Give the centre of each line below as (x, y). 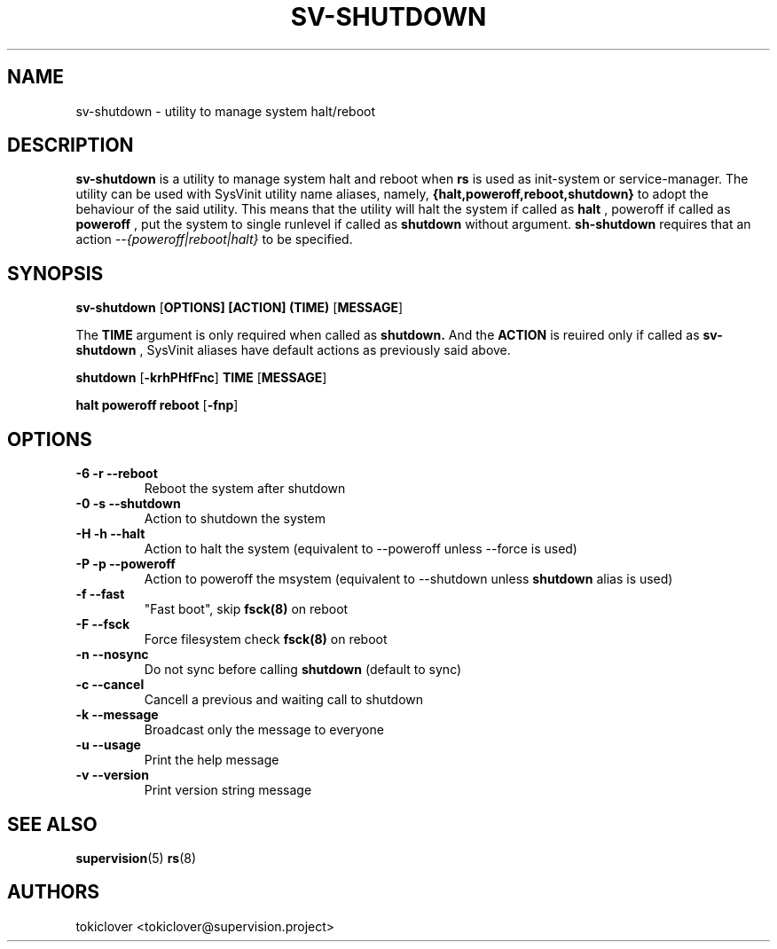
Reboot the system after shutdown (245, 489)
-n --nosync (112, 655)
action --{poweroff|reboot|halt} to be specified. (214, 239)
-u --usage (108, 745)
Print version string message (228, 790)
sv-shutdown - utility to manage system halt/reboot (226, 111)
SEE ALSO (52, 824)
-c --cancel (110, 685)
